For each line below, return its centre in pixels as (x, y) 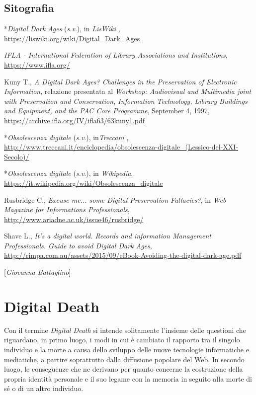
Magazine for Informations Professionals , (67, 209)
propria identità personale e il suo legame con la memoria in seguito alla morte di (128, 378)
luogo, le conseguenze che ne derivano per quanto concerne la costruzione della (124, 369)
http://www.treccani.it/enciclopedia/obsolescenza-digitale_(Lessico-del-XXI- (121, 147)
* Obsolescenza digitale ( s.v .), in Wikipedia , (69, 173)
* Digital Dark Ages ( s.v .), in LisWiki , (62, 29)
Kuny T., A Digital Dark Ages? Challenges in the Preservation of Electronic (120, 81)
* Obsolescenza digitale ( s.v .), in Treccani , (66, 137)
